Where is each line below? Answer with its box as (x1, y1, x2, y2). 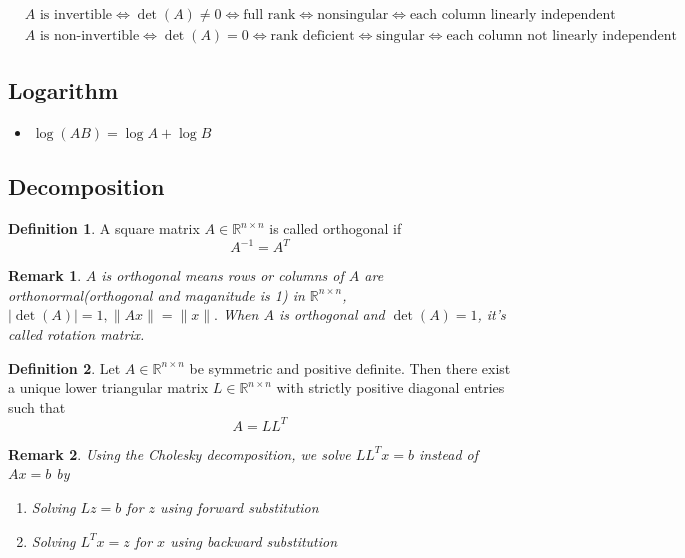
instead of (418, 443, 479, 464)
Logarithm (8, 75, 118, 106)
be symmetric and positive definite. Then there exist (189, 357, 511, 378)
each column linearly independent (409, 8, 616, 23)
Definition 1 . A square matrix (8, 218, 200, 239)
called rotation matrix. (8, 323, 145, 344)
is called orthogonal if (269, 218, 402, 239)
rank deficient (270, 29, 355, 44)
